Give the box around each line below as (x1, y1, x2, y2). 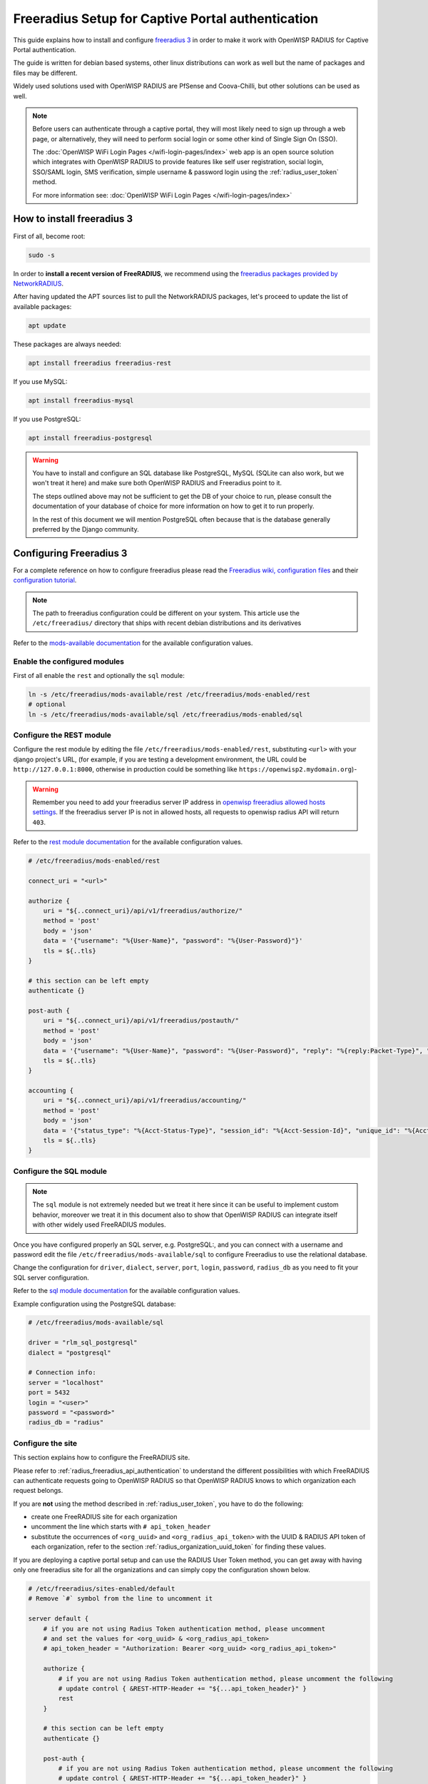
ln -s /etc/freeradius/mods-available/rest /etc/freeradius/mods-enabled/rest (28, 690, 310, 699)
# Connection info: (28, 1369, 96, 1377)
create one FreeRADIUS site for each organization (31, 1513, 178, 1521)
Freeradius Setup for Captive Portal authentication (13, 11, 319, 26)
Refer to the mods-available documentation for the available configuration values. (13, 639, 253, 647)
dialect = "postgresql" (28, 1349, 112, 1357)
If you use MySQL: (13, 377, 68, 385)
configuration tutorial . (13, 576, 77, 584)
